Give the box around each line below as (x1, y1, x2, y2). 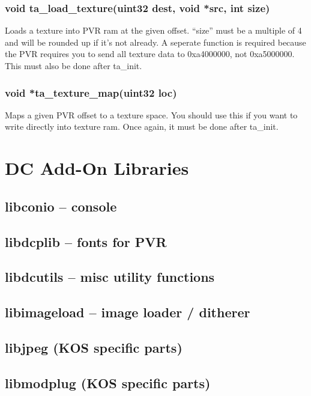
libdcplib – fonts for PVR (5, 232, 167, 251)
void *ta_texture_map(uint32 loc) (5, 85, 177, 100)
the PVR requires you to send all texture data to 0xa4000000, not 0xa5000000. (5, 47, 295, 60)
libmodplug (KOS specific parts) (5, 373, 211, 392)
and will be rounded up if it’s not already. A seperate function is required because (5, 35, 306, 48)
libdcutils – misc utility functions (5, 267, 215, 286)
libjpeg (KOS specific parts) (5, 338, 183, 356)
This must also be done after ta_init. (5, 59, 142, 72)
